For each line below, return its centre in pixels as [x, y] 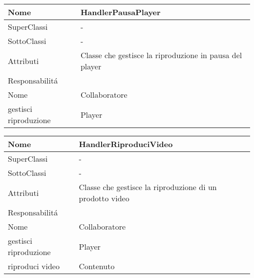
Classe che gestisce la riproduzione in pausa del [161, 55]
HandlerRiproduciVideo [126, 144]
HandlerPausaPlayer [120, 12]
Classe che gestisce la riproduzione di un [148, 187]
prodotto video [104, 198]
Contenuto [97, 266]
